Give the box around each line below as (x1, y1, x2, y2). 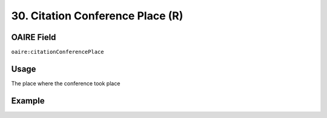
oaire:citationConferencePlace (11, 48, 104, 56)
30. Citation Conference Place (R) (11, 9, 183, 22)
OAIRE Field (11, 32, 56, 42)
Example (11, 96, 45, 106)
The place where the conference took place (11, 79, 121, 87)
